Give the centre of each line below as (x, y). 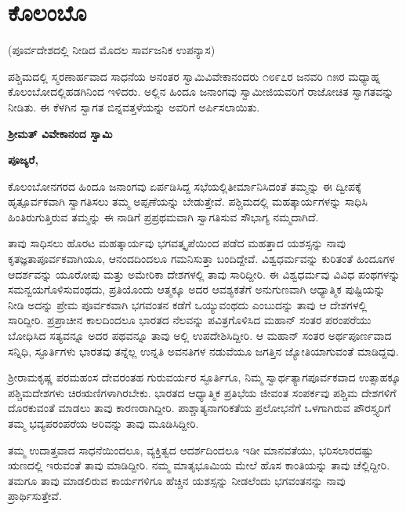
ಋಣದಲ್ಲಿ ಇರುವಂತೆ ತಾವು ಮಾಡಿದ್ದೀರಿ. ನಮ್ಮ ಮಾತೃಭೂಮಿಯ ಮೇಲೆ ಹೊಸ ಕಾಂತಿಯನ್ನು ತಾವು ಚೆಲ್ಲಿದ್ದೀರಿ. (199, 465)
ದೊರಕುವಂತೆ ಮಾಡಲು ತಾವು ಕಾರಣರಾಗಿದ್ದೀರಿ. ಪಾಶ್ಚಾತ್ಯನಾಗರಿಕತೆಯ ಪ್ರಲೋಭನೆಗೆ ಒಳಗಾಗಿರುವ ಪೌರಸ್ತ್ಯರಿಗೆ (199, 408)
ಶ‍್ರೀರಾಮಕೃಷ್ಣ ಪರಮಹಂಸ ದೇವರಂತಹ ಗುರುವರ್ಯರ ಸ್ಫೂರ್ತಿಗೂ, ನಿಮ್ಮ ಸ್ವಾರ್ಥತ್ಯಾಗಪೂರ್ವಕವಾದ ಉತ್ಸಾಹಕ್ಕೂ (205, 377)
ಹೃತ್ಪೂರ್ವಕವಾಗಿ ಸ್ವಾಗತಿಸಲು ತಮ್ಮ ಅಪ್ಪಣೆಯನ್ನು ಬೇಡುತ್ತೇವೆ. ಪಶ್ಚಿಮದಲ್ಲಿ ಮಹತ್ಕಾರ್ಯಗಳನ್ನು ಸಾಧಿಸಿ (188, 201)
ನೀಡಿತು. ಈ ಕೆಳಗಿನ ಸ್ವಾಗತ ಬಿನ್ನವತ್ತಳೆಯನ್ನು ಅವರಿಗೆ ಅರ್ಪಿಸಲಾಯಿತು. (134, 106)
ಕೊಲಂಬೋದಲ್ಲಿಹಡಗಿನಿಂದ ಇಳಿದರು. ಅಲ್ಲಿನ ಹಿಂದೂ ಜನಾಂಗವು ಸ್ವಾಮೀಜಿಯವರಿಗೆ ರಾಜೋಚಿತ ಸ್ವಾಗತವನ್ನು (201, 91)
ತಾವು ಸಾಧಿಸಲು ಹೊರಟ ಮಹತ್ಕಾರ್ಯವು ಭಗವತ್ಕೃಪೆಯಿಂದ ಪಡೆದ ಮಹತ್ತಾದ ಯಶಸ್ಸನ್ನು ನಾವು (177, 243)
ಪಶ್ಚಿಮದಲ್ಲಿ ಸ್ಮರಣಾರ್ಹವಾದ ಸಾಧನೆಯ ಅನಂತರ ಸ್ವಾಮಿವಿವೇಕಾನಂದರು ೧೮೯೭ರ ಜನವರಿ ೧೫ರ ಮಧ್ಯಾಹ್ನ (194, 76)
